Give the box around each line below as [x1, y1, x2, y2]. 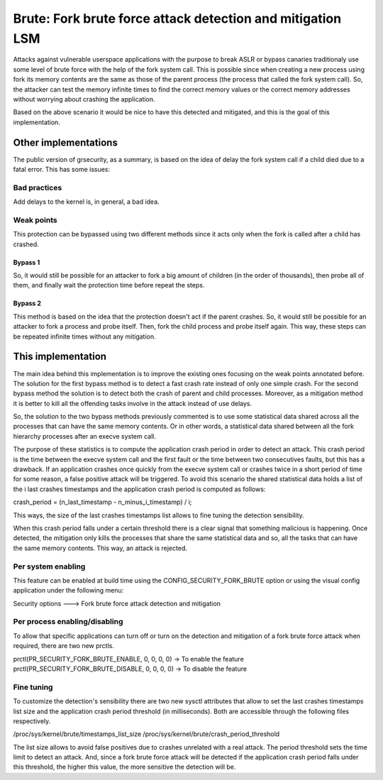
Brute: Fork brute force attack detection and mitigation [13, 11, 342, 26]
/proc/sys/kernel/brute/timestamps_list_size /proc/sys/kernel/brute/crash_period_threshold [13, 730, 280, 738]
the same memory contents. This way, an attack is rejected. [13, 544, 187, 552]
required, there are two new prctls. [13, 642, 115, 650]
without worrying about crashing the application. [13, 94, 155, 103]
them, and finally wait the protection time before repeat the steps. [13, 281, 205, 290]
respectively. [13, 717, 51, 725]
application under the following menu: [13, 586, 124, 595]
